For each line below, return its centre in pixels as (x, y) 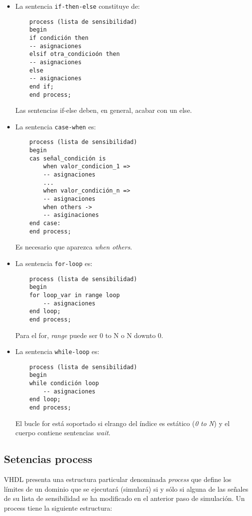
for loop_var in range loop (75, 295)
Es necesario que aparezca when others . (74, 247)
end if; (42, 86)
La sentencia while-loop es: (57, 351)
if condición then (59, 38)
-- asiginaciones (71, 215)
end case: (45, 223)
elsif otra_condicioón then (75, 54)
